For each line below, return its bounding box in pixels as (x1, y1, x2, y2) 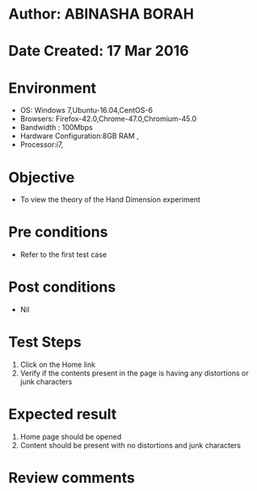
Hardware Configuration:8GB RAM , (19, 131, 139, 141)
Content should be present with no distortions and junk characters (19, 441, 241, 450)
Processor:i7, (19, 140, 64, 149)
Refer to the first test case (19, 250, 107, 259)
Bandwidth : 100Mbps (19, 123, 93, 132)
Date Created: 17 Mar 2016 (8, 42, 189, 61)
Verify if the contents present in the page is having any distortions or (19, 368, 249, 378)
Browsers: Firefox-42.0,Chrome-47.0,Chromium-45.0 (19, 114, 197, 124)
